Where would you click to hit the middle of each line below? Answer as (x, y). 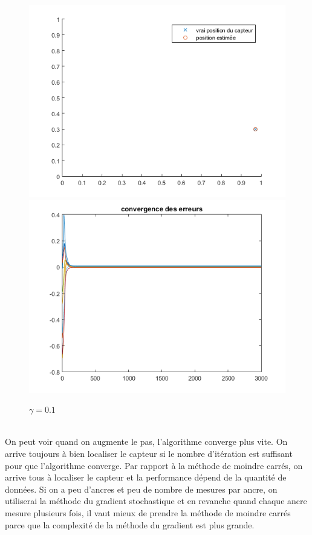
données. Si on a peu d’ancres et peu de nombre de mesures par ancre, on (141, 489)
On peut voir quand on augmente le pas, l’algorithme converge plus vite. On (146, 441)
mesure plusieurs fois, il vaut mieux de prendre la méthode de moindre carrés (148, 512)
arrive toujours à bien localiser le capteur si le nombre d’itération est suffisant (149, 453)
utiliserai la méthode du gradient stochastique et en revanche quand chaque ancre (156, 501)
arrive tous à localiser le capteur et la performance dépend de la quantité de (146, 477)
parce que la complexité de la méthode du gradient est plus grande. (130, 524)
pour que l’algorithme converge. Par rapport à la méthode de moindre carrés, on (154, 465)
